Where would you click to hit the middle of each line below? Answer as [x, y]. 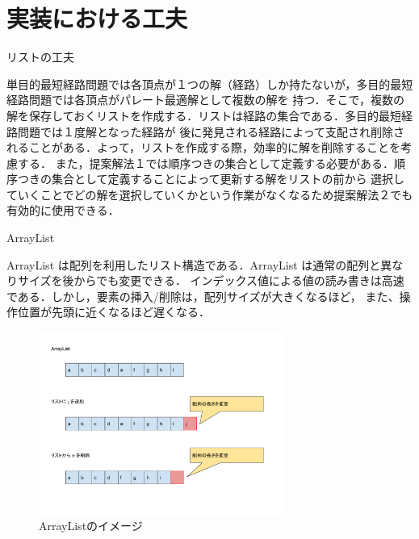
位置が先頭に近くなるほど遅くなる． [113, 312]
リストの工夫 [40, 57]
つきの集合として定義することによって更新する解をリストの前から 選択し [211, 179]
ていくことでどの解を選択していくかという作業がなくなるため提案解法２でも [210, 194]
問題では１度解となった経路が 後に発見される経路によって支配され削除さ [211, 131]
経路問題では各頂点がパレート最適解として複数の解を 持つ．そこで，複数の [205, 100]
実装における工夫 [97, 18]
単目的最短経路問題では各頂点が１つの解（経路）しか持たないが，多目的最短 [210, 84]
